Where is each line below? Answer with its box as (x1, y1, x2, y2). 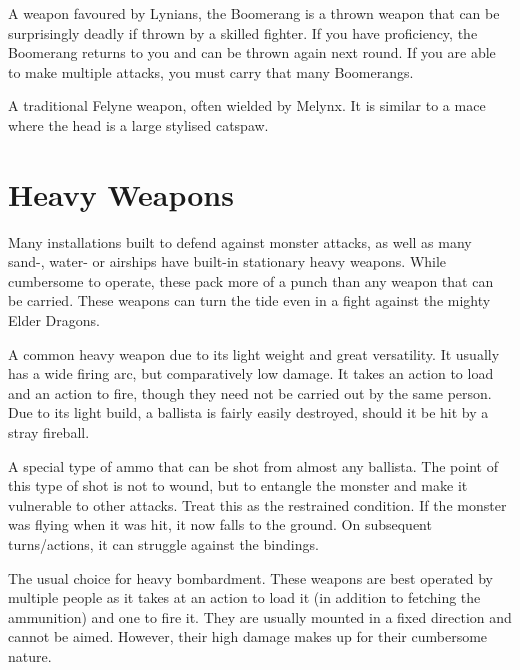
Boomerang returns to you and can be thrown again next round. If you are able (8, 42, 496, 63)
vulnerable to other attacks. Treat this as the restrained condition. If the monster (8, 494, 507, 515)
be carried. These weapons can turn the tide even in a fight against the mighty (8, 290, 491, 311)
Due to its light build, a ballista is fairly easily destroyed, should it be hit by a (8, 402, 489, 423)
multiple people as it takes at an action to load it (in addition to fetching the (8, 587, 481, 608)
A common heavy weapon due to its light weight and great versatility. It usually (8, 343, 500, 364)
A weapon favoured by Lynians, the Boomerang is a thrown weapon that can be (8, 3, 500, 23)
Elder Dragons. (8, 310, 100, 331)
